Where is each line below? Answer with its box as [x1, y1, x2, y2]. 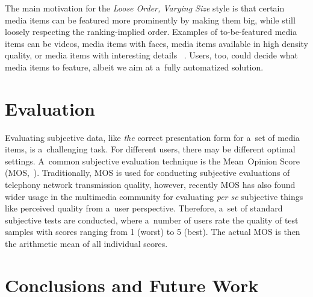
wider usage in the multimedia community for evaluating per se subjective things [5, 190, 303, 202]
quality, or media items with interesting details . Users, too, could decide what [5, 49, 298, 61]
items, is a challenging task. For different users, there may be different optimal [5, 143, 296, 155]
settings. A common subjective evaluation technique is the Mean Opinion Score [5, 154, 300, 167]
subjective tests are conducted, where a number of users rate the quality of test [5, 213, 299, 226]
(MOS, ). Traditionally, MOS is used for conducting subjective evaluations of [5, 166, 290, 179]
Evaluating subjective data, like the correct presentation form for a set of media [5, 131, 300, 143]
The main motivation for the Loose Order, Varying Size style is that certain [5, 2, 285, 14]
